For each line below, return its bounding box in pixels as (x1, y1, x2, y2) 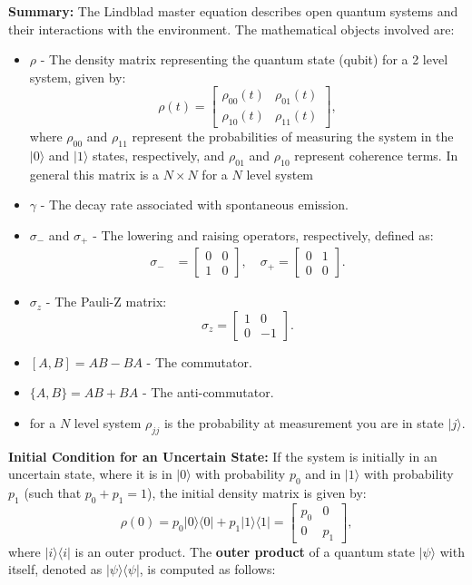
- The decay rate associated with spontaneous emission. (40, 195, 349, 214)
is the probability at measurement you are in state (163, 414, 444, 433)
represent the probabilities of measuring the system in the (132, 127, 454, 146)
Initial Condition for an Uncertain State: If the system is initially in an (8, 446, 438, 465)
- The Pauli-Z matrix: (45, 292, 167, 311)
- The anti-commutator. (142, 383, 274, 402)
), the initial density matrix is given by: (147, 483, 367, 502)
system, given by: (29, 67, 126, 86)
